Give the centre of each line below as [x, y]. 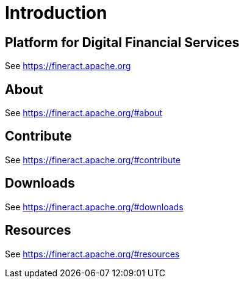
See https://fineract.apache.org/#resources [92, 254]
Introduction [56, 13]
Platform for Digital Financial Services [122, 42]
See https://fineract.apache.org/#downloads [94, 207]
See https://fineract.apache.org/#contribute [93, 160]
